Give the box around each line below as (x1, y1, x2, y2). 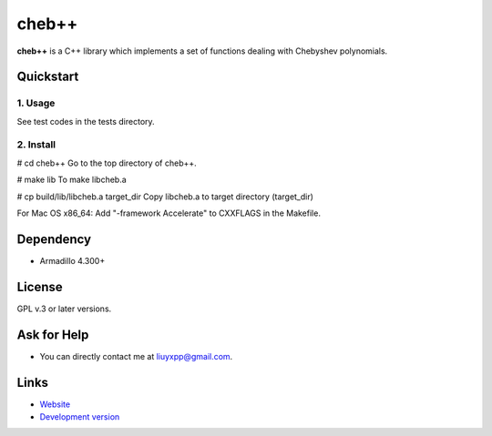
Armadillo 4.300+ (39, 255, 106, 266)
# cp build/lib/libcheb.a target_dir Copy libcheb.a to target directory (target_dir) (16, 191, 314, 202)
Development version (39, 411, 120, 422)
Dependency (16, 231, 91, 247)
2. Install (16, 138, 56, 151)
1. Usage (16, 96, 56, 109)
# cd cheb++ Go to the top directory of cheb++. (16, 157, 198, 168)
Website (39, 399, 71, 410)
